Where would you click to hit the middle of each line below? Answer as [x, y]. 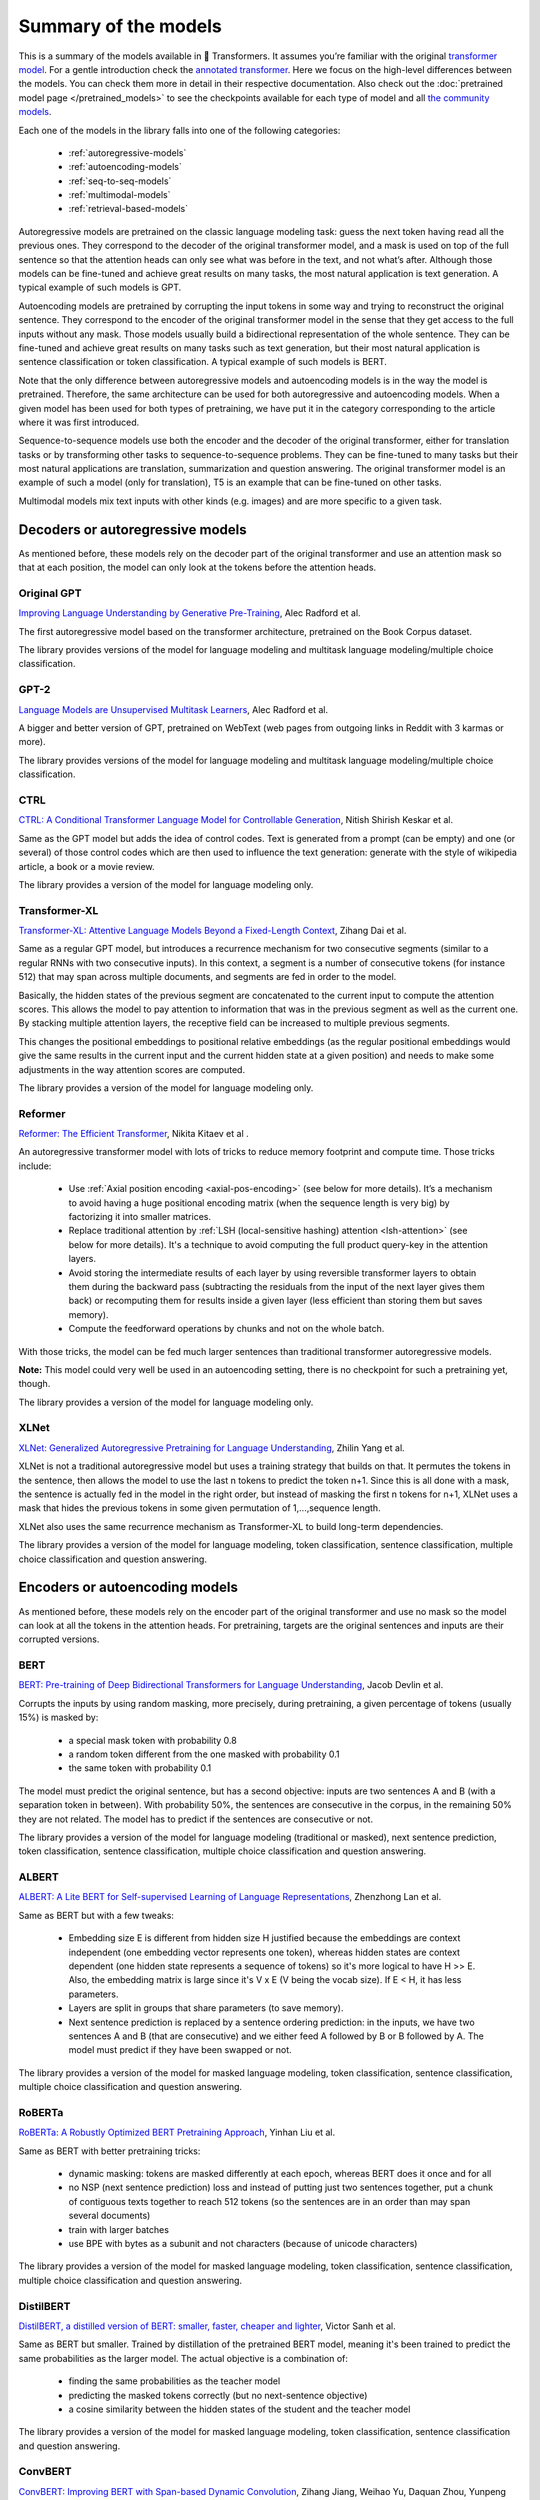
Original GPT [50, 593]
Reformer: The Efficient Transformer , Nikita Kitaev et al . [133, 1134]
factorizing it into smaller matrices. [140, 1217]
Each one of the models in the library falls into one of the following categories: [179, 130]
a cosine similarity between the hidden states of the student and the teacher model [239, 2409]
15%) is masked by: [58, 1717]
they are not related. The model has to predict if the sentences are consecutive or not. [196, 1819]
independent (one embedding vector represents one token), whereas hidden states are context [264, 1952]
